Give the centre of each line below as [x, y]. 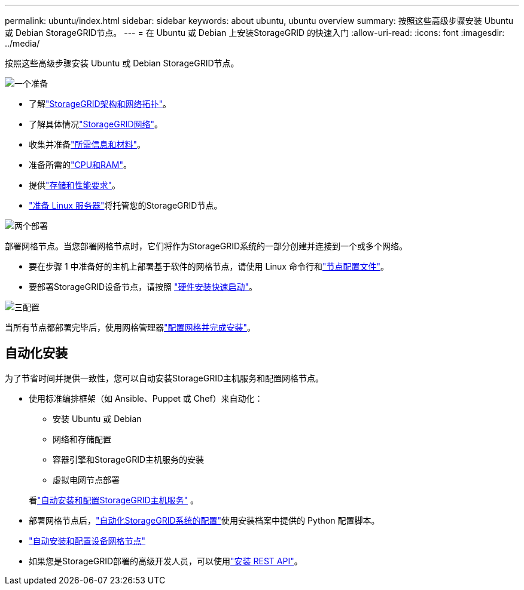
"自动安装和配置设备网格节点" [87, 540]
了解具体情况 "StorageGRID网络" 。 [96, 124]
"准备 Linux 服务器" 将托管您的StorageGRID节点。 [126, 205]
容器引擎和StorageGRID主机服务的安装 [129, 459]
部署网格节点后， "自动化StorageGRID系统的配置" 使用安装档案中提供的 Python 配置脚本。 [204, 520]
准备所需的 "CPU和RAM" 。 [80, 165]
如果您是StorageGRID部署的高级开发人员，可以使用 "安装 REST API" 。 [166, 561]
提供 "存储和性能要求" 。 [75, 185]
